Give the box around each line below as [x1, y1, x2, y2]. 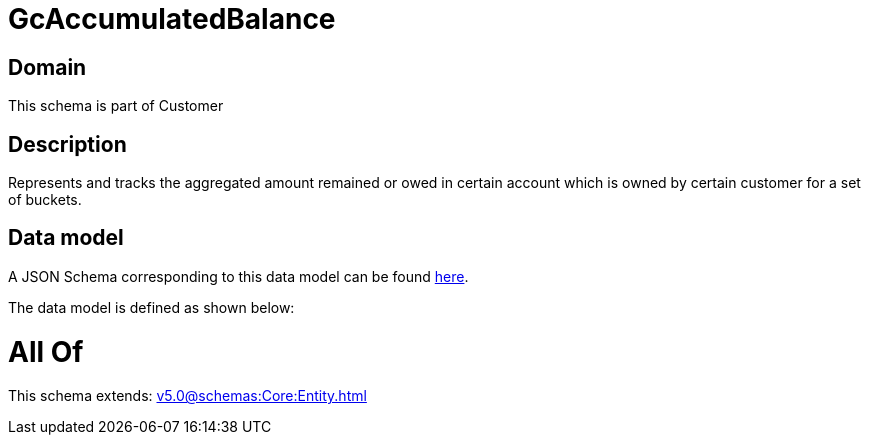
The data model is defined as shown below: [8, 298, 295, 316]
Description [8, 131, 127, 157]
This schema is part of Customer [8, 97, 224, 115]
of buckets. [8, 191, 82, 209]
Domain [8, 54, 87, 80]
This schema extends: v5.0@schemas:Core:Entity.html [8, 387, 367, 405]
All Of [8, 334, 84, 369]
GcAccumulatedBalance [8, 2, 336, 36]
